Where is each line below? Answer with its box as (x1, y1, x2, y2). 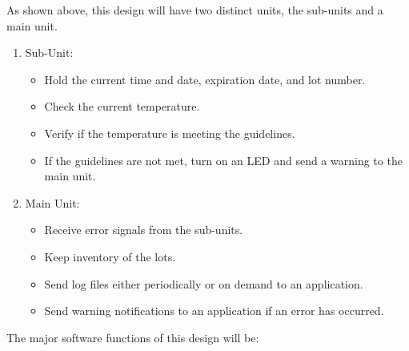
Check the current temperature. (44, 98, 200, 115)
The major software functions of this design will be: (6, 329, 259, 345)
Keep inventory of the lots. (44, 248, 176, 264)
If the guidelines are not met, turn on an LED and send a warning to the (44, 151, 403, 168)
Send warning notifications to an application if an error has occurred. (44, 302, 384, 319)
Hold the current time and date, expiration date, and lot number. (44, 71, 366, 87)
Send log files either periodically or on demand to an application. (44, 275, 363, 292)
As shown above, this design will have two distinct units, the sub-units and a (6, 2, 383, 18)
